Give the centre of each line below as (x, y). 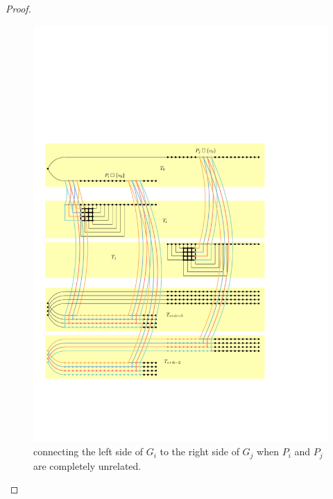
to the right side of (199, 451)
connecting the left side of (88, 451)
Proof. (18, 8)
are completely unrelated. (87, 465)
